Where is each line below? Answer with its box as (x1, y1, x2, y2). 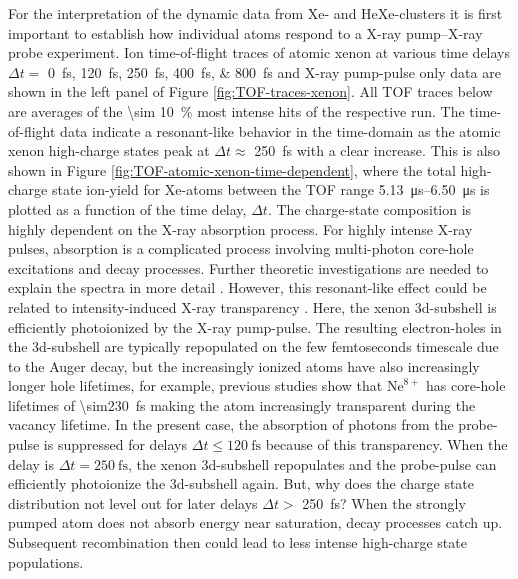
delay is (8, 453, 54, 474)
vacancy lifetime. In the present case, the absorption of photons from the (8, 414, 454, 435)
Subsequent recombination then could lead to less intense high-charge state (8, 532, 467, 553)
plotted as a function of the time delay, (8, 198, 247, 219)
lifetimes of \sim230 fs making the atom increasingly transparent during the (8, 394, 476, 415)
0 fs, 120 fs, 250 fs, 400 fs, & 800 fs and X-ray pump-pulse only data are (48, 61, 501, 82)
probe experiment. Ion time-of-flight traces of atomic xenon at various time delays (8, 42, 511, 63)
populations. (8, 551, 84, 572)
